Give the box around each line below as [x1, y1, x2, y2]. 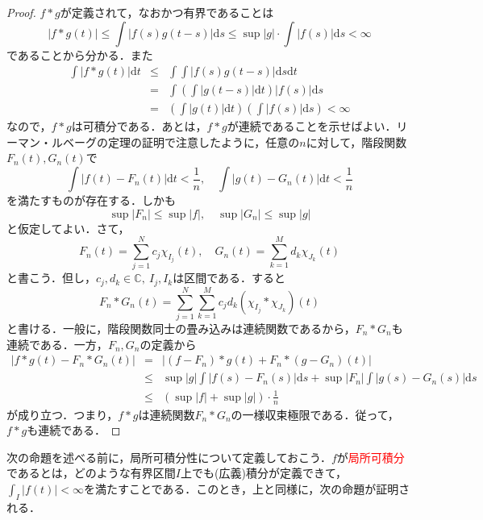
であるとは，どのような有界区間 [6, 464, 176, 481]
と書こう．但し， [6, 269, 96, 286]
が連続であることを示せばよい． [227, 118, 397, 135]
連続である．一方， [6, 335, 108, 352]
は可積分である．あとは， [71, 118, 207, 135]
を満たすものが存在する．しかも [6, 192, 176, 209]
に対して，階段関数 [306, 133, 407, 150]
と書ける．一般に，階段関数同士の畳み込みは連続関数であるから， [6, 319, 356, 336]
